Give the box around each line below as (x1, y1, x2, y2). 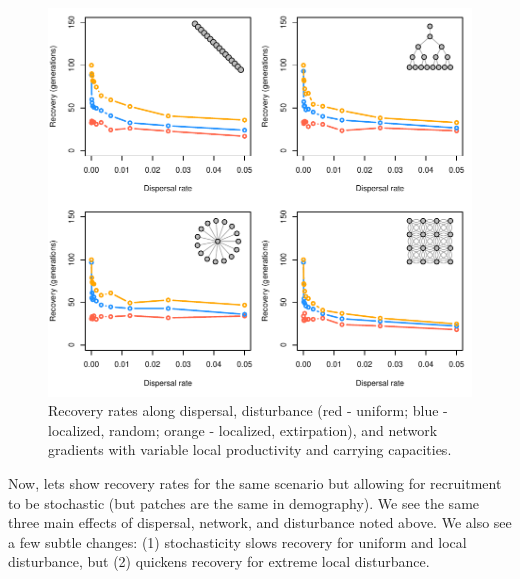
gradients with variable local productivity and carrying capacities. (48, 439, 452, 460)
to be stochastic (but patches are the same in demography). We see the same (8, 492, 480, 513)
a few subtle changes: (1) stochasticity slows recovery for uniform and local (8, 531, 467, 552)
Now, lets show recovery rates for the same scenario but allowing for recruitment (8, 473, 502, 494)
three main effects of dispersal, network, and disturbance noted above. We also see (8, 512, 512, 533)
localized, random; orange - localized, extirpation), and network (48, 419, 438, 440)
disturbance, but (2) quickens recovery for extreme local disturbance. (8, 551, 430, 572)
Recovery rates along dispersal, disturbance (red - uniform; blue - (48, 400, 448, 421)
